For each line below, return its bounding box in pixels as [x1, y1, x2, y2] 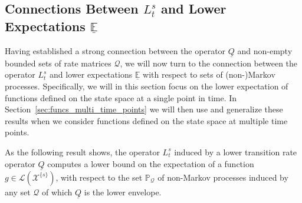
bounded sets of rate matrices [5, 56, 111, 69]
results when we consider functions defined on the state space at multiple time [5, 114, 288, 127]
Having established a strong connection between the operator [5, 44, 226, 56]
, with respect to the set [55, 171, 143, 183]
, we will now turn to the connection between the [120, 56, 298, 69]
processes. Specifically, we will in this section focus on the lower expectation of [5, 80, 288, 92]
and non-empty [237, 44, 293, 56]
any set [5, 185, 31, 198]
